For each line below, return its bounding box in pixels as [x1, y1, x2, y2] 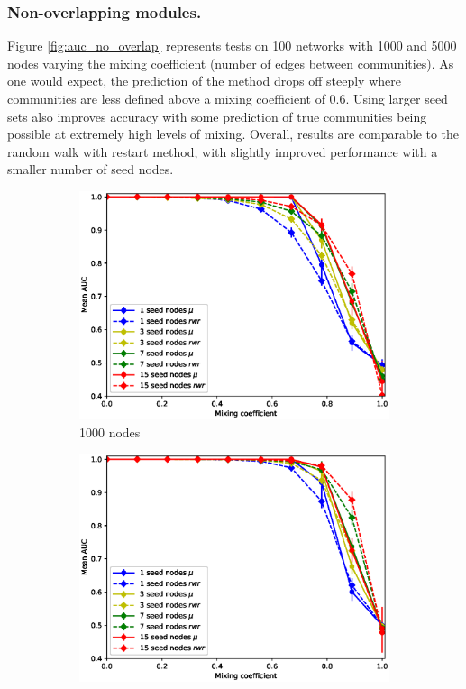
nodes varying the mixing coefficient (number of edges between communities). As [7, 53, 454, 72]
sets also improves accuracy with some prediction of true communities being [7, 106, 427, 125]
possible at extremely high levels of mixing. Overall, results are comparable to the [7, 124, 460, 143]
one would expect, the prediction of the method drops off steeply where [7, 71, 401, 90]
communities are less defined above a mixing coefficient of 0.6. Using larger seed [7, 89, 448, 107]
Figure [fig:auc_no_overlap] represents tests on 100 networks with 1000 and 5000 [7, 36, 457, 55]
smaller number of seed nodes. [7, 160, 174, 179]
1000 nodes [79, 422, 141, 441]
